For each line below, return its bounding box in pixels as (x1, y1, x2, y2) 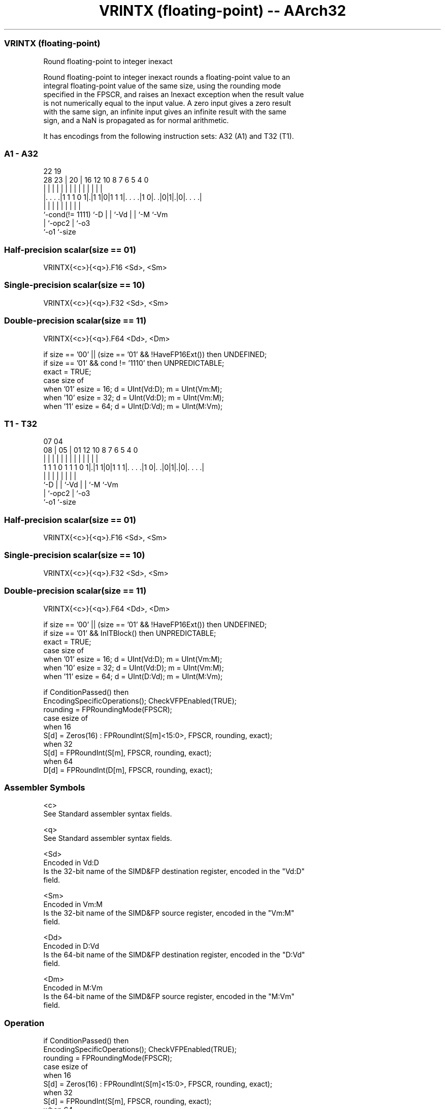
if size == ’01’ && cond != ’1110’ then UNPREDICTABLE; (43, 358, 225, 367)
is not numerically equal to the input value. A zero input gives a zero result (43, 98, 291, 107)
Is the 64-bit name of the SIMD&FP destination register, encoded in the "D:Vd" (43, 950, 305, 959)
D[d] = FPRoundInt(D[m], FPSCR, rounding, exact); (43, 765, 213, 774)
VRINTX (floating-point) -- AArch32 (99, 2, 346, 19)
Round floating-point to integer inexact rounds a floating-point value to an (43, 72, 290, 81)
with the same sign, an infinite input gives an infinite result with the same (43, 107, 287, 116)
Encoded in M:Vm (43, 983, 103, 993)
